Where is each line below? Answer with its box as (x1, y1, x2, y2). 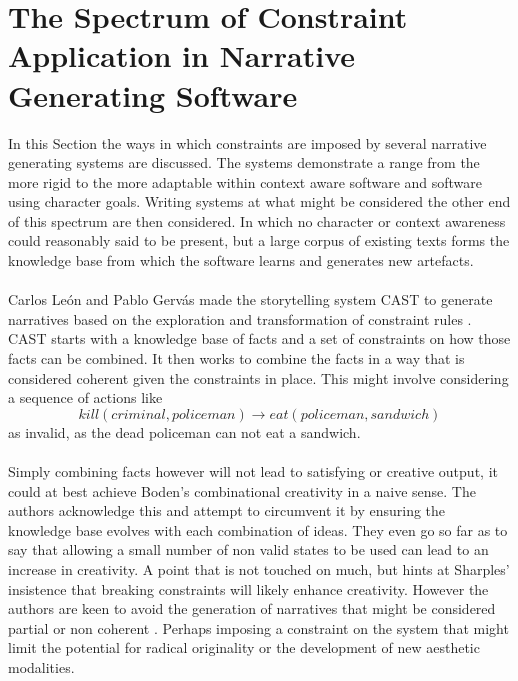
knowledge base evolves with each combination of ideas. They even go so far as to (8, 519, 508, 540)
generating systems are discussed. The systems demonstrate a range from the (8, 152, 480, 173)
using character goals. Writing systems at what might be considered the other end (8, 191, 511, 212)
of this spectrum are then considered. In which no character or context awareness (8, 210, 506, 231)
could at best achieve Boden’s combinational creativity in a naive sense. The (8, 480, 476, 501)
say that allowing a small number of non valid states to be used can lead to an (8, 539, 489, 560)
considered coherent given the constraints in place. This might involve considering (8, 367, 509, 388)
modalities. (8, 656, 75, 677)
